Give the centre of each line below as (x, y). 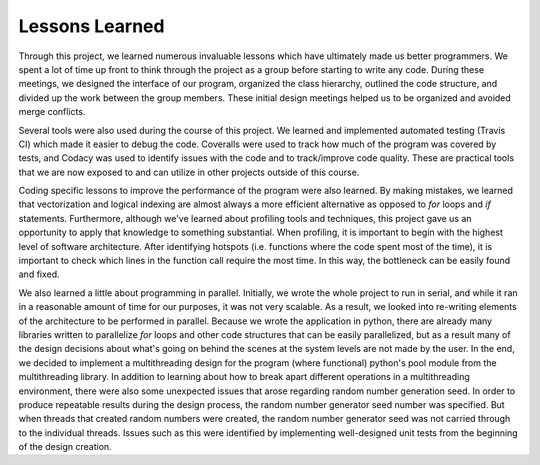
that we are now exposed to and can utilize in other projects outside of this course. (189, 172)
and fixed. (39, 274)
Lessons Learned (91, 26)
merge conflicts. (52, 112)
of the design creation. (65, 447)
